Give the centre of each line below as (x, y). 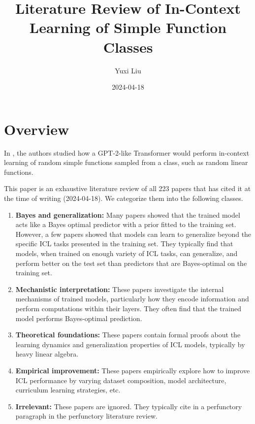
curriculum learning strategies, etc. (68, 390)
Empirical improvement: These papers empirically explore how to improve (133, 370)
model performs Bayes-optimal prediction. (79, 318)
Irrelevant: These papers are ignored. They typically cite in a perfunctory (129, 406)
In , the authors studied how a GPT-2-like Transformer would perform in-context (127, 152)
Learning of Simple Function (128, 27)
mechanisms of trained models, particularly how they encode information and (132, 299)
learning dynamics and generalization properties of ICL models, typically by (130, 344)
